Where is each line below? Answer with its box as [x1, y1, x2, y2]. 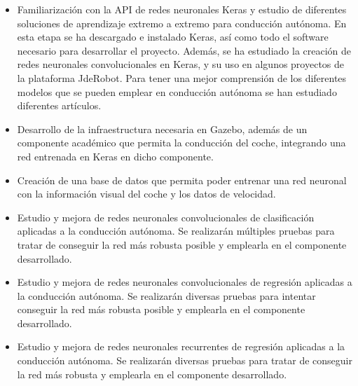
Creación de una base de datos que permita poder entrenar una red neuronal [17, 172, 347, 187]
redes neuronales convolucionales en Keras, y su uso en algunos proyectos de [17, 57, 345, 71]
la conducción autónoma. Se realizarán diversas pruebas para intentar [17, 288, 316, 303]
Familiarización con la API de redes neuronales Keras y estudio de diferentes [17, 2, 347, 16]
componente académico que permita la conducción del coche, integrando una [17, 135, 346, 150]
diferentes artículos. [17, 98, 102, 113]
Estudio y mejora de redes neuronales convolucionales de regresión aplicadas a [17, 275, 352, 289]
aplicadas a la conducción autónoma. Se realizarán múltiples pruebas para [17, 223, 335, 238]
